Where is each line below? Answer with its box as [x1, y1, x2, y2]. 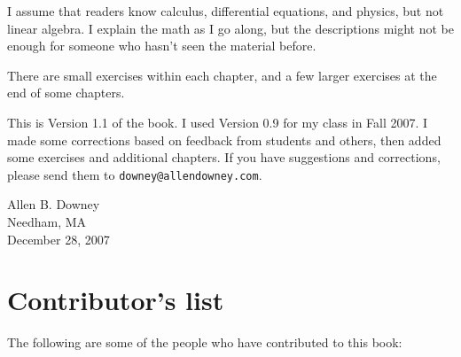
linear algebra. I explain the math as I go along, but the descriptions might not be [7, 19, 454, 37]
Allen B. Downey [7, 195, 100, 213]
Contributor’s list [7, 282, 224, 318]
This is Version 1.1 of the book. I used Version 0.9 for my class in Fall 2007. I [7, 113, 428, 131]
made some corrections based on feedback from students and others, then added [7, 130, 441, 149]
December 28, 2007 [7, 229, 110, 248]
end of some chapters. [7, 83, 125, 102]
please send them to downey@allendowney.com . [7, 165, 262, 183]
